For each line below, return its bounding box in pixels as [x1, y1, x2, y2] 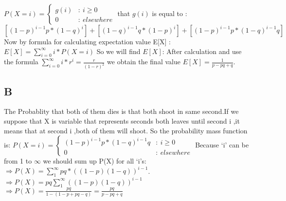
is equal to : [152, 8, 187, 18]
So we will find [96, 46, 141, 56]
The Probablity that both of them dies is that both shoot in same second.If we [4, 106, 239, 116]
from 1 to [4, 156, 32, 166]
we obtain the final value [107, 56, 180, 67]
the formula [4, 56, 38, 67]
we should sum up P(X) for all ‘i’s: [43, 156, 146, 166]
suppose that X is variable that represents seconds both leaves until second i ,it [4, 116, 240, 126]
